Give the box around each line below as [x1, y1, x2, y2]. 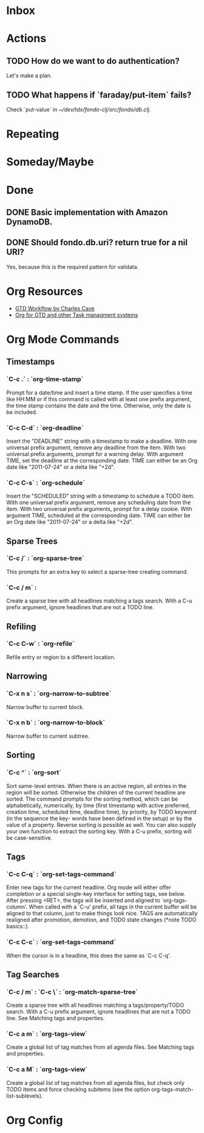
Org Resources [6, 284, 83, 298]
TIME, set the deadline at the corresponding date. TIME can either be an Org [6, 457, 197, 464]
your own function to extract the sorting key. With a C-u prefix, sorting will [6, 827, 192, 835]
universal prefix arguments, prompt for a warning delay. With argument [6, 450, 184, 457]
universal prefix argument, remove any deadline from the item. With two [6, 443, 186, 451]
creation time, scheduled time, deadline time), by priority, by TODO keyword [6, 808, 197, 815]
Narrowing [6, 671, 47, 682]
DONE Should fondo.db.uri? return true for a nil [6, 237, 188, 248]
